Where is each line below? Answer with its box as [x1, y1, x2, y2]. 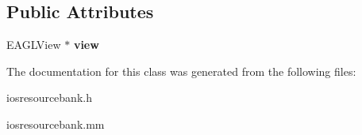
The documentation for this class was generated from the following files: [6, 62, 356, 79]
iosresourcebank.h [6, 89, 92, 106]
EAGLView [6, 36, 61, 53]
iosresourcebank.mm [6, 115, 105, 132]
